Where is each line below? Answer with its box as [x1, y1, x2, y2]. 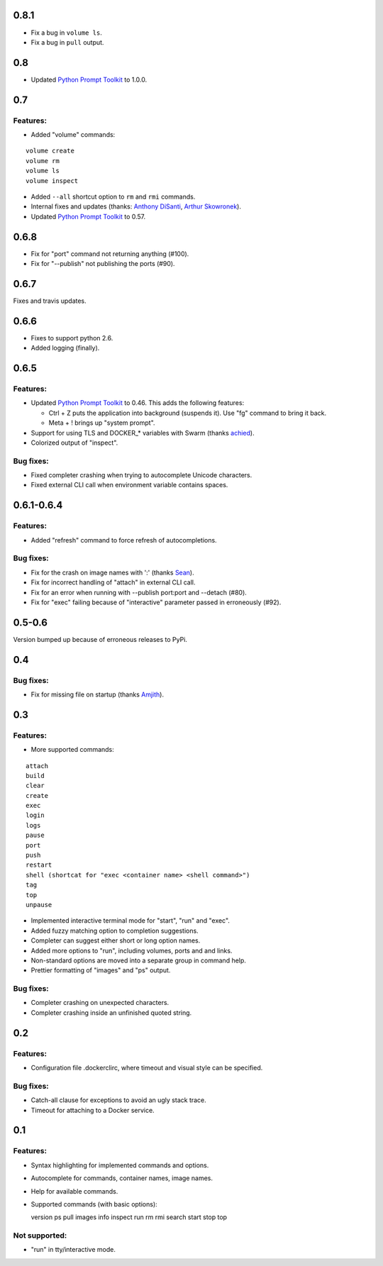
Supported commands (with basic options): [30, 1199, 157, 1209]
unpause [26, 901, 52, 909]
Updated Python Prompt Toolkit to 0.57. [30, 212, 146, 221]
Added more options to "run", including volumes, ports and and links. [30, 946, 233, 955]
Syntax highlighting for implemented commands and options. [30, 1160, 209, 1170]
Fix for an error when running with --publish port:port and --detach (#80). [30, 588, 248, 596]
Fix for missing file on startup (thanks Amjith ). [30, 690, 165, 699]
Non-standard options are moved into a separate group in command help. [30, 956, 246, 965]
